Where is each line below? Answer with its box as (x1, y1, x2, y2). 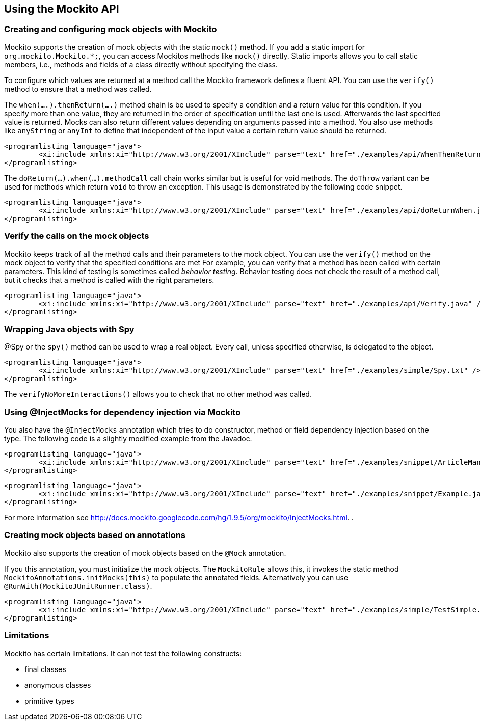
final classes (24, 664, 66, 674)
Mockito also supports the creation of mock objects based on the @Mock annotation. (4, 548, 286, 557)
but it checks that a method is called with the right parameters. (4, 275, 215, 284)
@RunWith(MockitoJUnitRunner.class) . (4, 581, 152, 590)
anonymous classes (24, 680, 91, 689)
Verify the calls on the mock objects (4, 231, 149, 241)
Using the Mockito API (4, 3, 119, 15)
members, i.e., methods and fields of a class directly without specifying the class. (4, 60, 278, 69)
